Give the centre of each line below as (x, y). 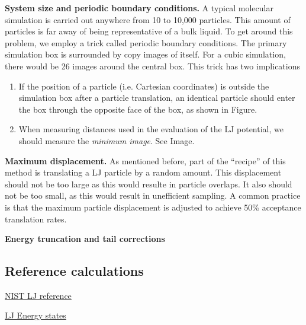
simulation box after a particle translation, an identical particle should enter (157, 98)
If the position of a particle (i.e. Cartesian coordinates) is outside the (144, 86)
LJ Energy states (36, 315)
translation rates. (36, 219)
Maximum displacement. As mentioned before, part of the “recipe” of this (145, 160)
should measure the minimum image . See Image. (107, 140)
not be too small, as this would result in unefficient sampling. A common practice (153, 195)
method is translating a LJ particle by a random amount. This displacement (143, 172)
